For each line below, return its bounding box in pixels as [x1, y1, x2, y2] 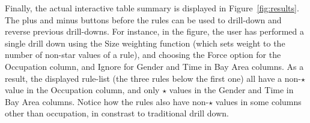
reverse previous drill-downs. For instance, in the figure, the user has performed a [5, 25, 305, 38]
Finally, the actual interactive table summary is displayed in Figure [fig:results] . [5, 2, 299, 14]
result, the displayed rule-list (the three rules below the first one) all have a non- [5, 72, 301, 84]
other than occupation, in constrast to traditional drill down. [5, 107, 229, 119]
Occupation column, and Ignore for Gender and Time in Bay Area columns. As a [5, 60, 304, 72]
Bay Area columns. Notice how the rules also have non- [5, 95, 209, 107]
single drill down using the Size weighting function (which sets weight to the [5, 36, 285, 49]
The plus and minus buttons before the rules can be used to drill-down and [5, 13, 282, 26]
